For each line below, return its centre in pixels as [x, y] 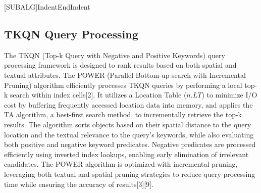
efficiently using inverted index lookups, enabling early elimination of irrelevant [126, 154]
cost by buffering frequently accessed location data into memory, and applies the [128, 104]
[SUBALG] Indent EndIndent [47, 7]
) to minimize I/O [229, 95]
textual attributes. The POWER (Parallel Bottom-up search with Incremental [125, 75]
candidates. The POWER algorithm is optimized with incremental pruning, [121, 164]
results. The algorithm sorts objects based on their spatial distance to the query [128, 124]
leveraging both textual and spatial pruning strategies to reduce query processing [130, 174]
